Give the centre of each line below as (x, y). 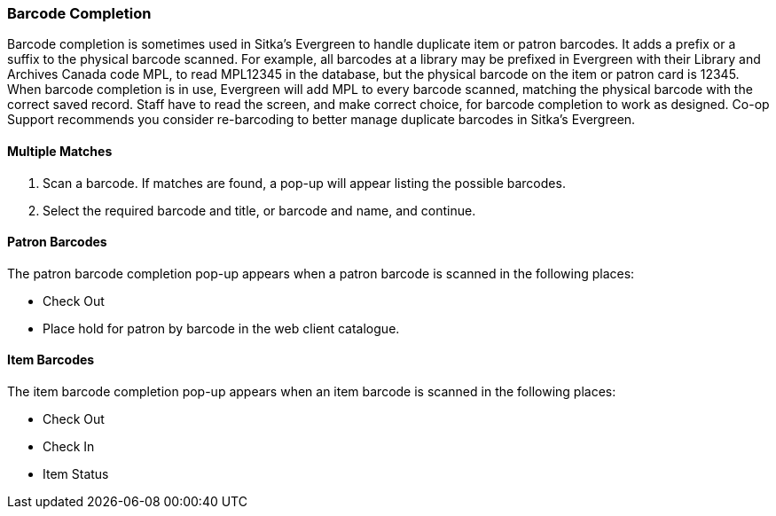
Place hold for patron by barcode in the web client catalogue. (221, 328)
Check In (69, 447)
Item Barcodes (51, 360)
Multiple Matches (60, 151)
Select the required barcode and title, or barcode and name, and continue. (259, 210)
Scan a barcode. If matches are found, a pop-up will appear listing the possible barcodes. (304, 183)
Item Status (76, 474)
